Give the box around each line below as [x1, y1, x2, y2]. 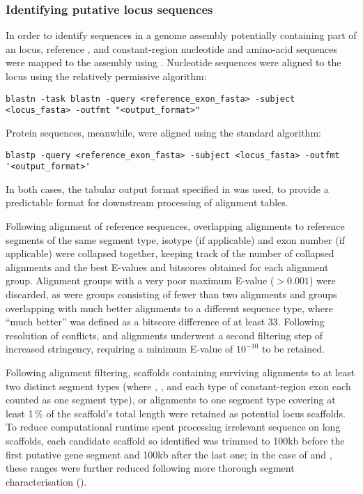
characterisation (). [6, 474, 87, 488]
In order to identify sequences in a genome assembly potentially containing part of [6, 28, 357, 43]
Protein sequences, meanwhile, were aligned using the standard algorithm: [6, 125, 321, 139]
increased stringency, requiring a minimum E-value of [6, 341, 233, 356]
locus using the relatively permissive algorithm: [6, 69, 207, 83]
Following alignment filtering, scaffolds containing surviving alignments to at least [6, 364, 355, 379]
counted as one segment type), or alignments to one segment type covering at [6, 392, 336, 407]
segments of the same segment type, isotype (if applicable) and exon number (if [6, 232, 345, 247]
